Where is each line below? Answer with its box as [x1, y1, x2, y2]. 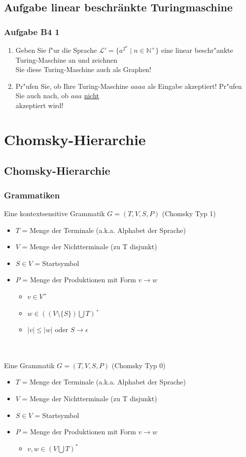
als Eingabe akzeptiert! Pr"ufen [147, 80, 242, 91]
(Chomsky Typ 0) [111, 360, 166, 370]
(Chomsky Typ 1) [162, 208, 216, 218]
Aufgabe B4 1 [4, 25, 60, 38]
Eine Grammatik [4, 360, 55, 370]
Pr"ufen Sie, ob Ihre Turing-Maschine [15, 80, 129, 91]
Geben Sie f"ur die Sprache [15, 45, 97, 55]
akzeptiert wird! [15, 100, 64, 110]
